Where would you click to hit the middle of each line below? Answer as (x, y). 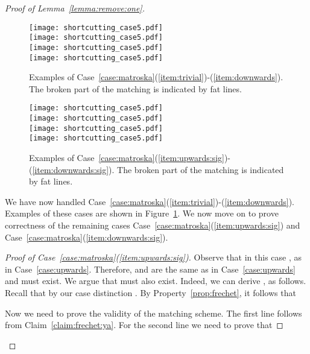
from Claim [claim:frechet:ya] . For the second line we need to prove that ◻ (144, 325)
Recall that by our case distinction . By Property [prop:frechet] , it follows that (150, 292)
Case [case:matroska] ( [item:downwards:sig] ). (87, 237)
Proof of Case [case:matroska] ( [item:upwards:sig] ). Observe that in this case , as (153, 257)
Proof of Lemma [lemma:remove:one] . (75, 8)
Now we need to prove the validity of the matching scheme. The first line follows (153, 313)
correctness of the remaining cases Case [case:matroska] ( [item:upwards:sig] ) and (153, 225)
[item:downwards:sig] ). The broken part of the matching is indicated (158, 169)
